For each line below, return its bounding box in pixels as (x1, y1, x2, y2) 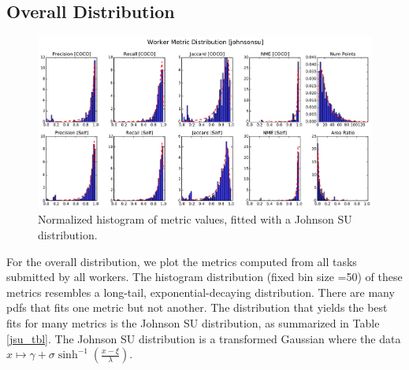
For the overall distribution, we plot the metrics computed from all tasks (6, 253, 357, 269)
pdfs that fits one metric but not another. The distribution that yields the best (6, 299, 388, 316)
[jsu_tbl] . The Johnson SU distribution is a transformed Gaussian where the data (6, 330, 401, 346)
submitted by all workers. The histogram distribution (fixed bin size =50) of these (6, 268, 403, 285)
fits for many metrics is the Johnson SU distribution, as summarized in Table (6, 314, 380, 331)
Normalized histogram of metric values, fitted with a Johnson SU (38, 211, 352, 228)
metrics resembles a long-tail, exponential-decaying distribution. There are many (6, 283, 395, 300)
